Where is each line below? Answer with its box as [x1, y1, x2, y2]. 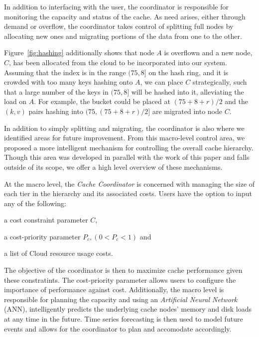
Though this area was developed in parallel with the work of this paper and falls [4, 152, 250, 162]
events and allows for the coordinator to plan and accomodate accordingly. [4, 323, 232, 334]
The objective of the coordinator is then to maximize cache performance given [4, 265, 243, 275]
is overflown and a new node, [164, 47, 253, 58]
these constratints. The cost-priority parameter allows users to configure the [4, 274, 236, 285]
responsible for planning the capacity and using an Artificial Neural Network [4, 294, 238, 304]
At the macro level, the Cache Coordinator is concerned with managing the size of [4, 178, 255, 189]
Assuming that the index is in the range [4, 67, 126, 77]
